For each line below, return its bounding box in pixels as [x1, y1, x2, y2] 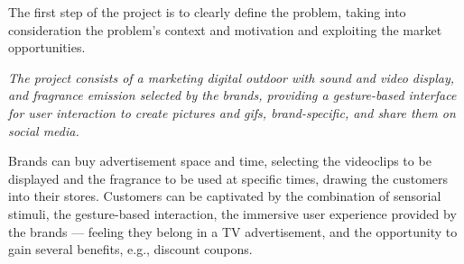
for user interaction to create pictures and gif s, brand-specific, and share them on [8, 103, 456, 122]
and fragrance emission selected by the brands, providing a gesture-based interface [8, 86, 457, 105]
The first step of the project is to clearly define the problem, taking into [8, 3, 406, 21]
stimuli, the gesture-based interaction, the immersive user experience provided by [8, 204, 457, 223]
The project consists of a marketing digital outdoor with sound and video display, [8, 68, 454, 86]
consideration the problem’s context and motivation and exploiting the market [8, 20, 442, 39]
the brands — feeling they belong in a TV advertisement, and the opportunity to [8, 222, 458, 241]
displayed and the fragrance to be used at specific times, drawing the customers [8, 168, 449, 187]
